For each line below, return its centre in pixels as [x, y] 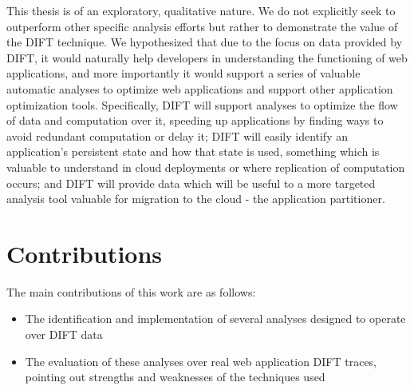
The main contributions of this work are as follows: [131, 291]
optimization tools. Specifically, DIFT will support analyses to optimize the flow [202, 104]
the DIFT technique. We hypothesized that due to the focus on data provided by [205, 42]
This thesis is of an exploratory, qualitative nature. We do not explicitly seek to [201, 10]
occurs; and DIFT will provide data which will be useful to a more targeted [191, 183]
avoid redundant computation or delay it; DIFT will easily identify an [177, 135]
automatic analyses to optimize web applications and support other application [200, 88]
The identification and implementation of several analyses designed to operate [215, 318]
